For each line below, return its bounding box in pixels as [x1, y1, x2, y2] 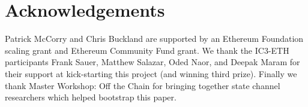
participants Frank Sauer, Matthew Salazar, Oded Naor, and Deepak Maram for [5, 56, 300, 68]
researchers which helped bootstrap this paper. [5, 91, 177, 103]
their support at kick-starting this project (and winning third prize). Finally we [5, 67, 297, 80]
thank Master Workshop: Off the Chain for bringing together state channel [5, 79, 280, 91]
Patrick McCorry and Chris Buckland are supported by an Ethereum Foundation [5, 32, 304, 45]
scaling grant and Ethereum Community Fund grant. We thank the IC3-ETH [5, 44, 289, 56]
